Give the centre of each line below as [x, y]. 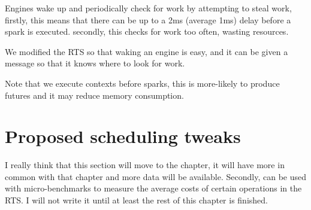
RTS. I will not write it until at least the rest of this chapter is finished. [136, 200]
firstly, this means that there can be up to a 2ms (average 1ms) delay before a [148, 19]
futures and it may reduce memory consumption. [94, 95]
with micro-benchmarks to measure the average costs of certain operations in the [153, 188]
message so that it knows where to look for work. [95, 63]
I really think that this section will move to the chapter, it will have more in [145, 165]
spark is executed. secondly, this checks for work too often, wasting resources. [147, 31]
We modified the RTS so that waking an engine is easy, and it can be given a [147, 51]
